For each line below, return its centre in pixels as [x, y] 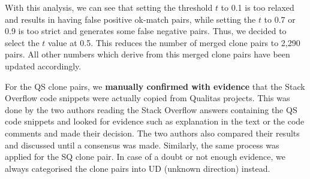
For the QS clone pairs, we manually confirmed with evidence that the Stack [155, 86]
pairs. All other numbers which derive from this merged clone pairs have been [148, 54]
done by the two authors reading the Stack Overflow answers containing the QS [151, 109]
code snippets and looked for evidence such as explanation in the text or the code [155, 121]
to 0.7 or [280, 19]
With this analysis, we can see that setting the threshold [109, 7]
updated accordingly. [43, 66]
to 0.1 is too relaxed [258, 7]
